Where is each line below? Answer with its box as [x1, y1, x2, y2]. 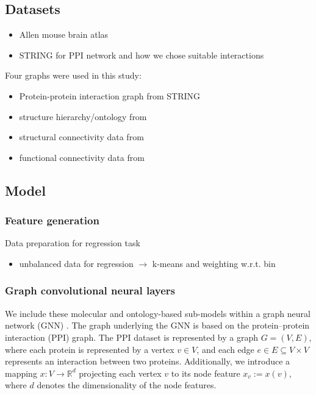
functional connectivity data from [19, 151, 145, 163]
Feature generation [5, 213, 99, 228]
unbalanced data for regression [19, 257, 134, 269]
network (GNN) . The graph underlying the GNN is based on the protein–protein [5, 319, 310, 332]
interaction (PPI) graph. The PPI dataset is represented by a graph [5, 330, 259, 343]
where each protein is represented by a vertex [5, 343, 174, 355]
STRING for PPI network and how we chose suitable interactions [19, 48, 264, 61]
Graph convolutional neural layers [5, 283, 176, 298]
